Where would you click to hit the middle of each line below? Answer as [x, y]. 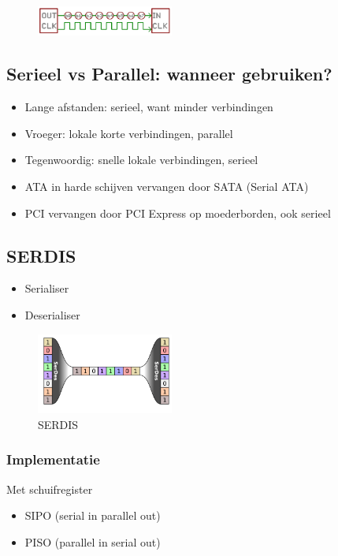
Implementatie [53, 459]
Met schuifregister [50, 489]
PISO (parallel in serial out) [93, 541]
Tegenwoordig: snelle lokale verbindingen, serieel [141, 160]
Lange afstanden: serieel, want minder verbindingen [149, 107]
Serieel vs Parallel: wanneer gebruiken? [169, 74]
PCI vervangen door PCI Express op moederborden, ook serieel [178, 213]
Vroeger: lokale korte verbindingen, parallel [129, 133]
